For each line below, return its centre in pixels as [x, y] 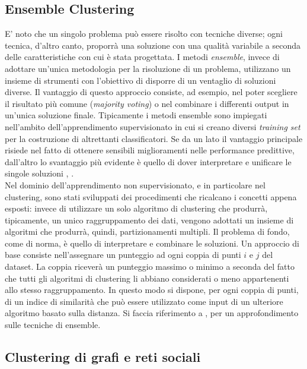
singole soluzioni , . [39, 173]
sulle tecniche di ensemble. [53, 325]
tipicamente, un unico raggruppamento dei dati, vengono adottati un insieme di [149, 220]
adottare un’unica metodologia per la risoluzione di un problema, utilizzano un [148, 68]
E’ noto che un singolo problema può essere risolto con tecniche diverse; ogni [144, 34]
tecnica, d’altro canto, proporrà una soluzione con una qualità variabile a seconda [153, 45]
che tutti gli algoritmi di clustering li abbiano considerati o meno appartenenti [147, 278]
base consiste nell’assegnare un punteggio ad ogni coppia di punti [123, 255]
